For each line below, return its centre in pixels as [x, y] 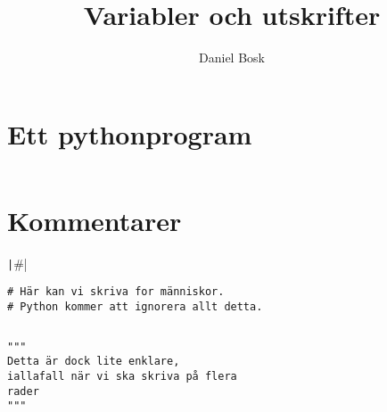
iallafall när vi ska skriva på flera [122, 377]
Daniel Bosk [232, 58]
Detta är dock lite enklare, [94, 362]
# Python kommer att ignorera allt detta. [135, 307]
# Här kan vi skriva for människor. [116, 292]
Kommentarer [95, 220]
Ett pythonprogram [130, 133]
